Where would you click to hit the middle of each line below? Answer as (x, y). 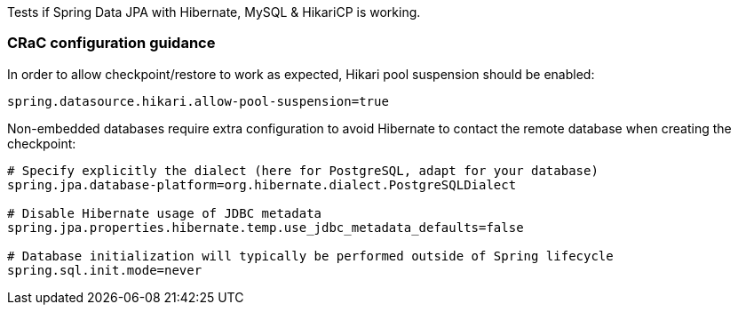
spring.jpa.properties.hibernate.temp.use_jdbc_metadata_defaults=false (266, 227)
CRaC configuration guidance (111, 43)
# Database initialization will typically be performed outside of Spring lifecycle (310, 256)
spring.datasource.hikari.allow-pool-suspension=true (198, 101)
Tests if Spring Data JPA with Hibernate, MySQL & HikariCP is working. (214, 12)
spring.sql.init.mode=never (105, 270)
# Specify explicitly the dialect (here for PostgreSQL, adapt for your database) (303, 170)
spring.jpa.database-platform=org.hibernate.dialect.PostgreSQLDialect (262, 184)
